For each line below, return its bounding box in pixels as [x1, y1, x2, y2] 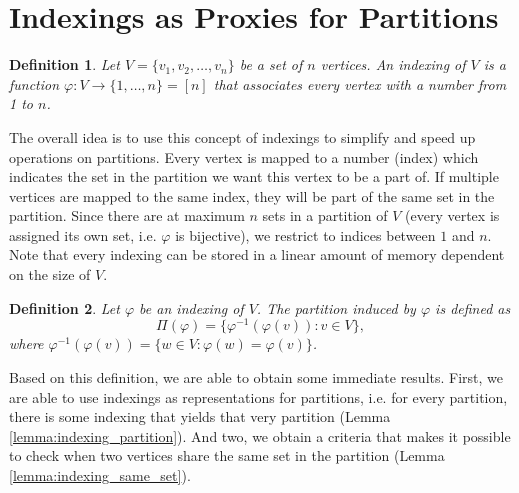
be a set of [239, 54, 303, 75]
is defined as [435, 297, 511, 318]
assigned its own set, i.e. [9, 224, 157, 245]
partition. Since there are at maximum [9, 205, 245, 226]
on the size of [9, 264, 91, 285]
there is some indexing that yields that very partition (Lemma [9, 406, 391, 427]
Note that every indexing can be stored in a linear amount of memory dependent [9, 244, 505, 265]
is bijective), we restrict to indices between [175, 224, 436, 245]
